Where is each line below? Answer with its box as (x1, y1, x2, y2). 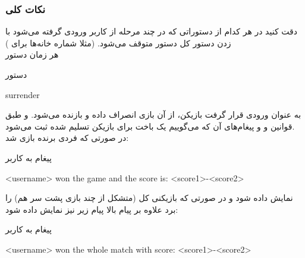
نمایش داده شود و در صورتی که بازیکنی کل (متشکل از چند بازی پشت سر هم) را (5, 191, 293, 204)
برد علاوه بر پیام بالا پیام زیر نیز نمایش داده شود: (5, 203, 178, 215)
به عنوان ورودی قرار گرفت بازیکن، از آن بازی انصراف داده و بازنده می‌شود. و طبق (5, 108, 301, 121)
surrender (5, 88, 40, 100)
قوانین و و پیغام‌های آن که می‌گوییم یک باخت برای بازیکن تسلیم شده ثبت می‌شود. (5, 119, 295, 132)
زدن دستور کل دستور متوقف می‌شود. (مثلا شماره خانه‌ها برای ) (5, 36, 231, 49)
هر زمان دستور (5, 48, 59, 61)
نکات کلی (5, 1, 46, 16)
